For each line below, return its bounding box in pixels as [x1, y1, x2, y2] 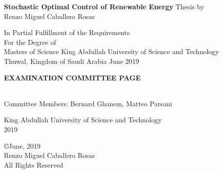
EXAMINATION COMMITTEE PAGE [4, 72, 141, 82]
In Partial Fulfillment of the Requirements [4, 27, 130, 38]
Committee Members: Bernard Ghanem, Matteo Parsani [4, 98, 172, 108]
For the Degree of [4, 37, 56, 47]
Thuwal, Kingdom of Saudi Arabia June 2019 [4, 56, 139, 66]
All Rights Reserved [4, 159, 63, 170]
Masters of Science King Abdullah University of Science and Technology [4, 46, 219, 57]
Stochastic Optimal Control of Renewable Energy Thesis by [4, 1, 204, 11]
